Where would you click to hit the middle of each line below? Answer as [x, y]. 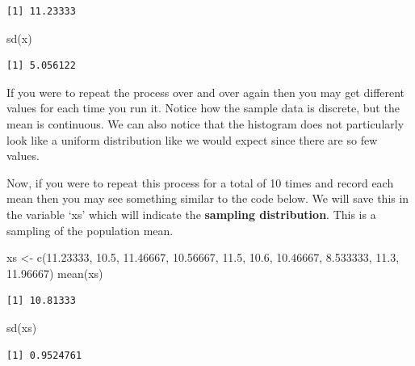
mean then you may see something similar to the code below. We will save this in [208, 198]
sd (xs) [22, 327]
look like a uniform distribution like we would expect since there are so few [192, 139]
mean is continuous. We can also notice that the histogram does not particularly [205, 123]
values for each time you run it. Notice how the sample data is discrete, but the [203, 108]
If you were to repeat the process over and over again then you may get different [206, 92]
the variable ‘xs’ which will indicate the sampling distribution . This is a [191, 214]
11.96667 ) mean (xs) [55, 273]
